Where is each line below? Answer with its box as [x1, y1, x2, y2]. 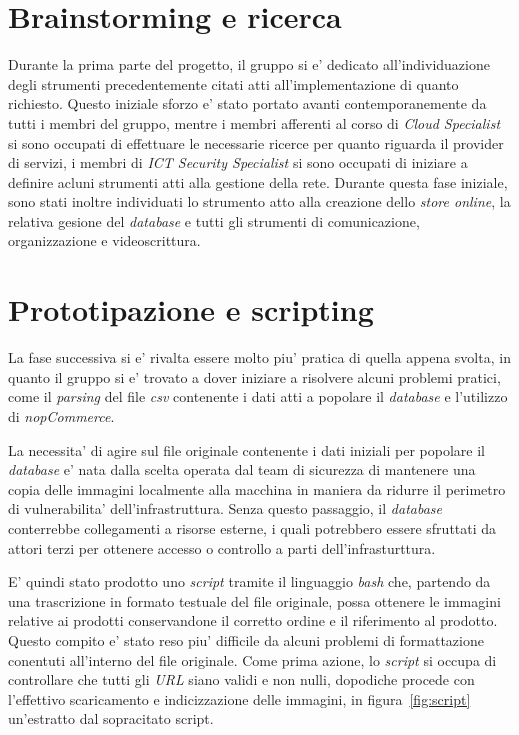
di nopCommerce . [8, 405, 115, 426]
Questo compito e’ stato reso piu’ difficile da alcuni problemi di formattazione [8, 629, 484, 650]
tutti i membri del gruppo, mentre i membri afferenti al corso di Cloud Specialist [8, 112, 501, 133]
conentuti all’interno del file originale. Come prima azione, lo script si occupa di [8, 649, 497, 670]
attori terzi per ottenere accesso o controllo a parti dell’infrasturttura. [8, 537, 436, 558]
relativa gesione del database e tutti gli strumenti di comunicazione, [8, 210, 420, 231]
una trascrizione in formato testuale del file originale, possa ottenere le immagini [8, 590, 501, 611]
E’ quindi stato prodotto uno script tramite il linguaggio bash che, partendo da [8, 571, 491, 592]
